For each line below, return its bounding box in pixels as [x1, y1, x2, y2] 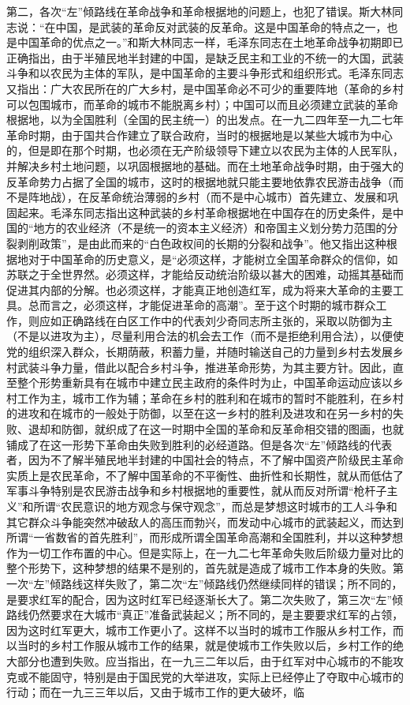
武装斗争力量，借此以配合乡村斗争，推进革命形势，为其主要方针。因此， [17, 358, 393, 375]
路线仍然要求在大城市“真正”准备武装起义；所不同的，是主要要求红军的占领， [6, 606, 404, 623]
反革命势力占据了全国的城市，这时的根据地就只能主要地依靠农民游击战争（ [6, 173, 393, 189]
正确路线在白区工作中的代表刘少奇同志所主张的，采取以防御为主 [61, 312, 393, 328]
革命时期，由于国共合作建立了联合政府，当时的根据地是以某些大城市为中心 [6, 126, 393, 143]
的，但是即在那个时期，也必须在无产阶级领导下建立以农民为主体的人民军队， [6, 142, 404, 159]
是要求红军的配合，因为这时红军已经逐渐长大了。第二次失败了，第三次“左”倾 [6, 591, 404, 607]
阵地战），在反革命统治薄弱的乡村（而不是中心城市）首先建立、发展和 [28, 189, 387, 205]
